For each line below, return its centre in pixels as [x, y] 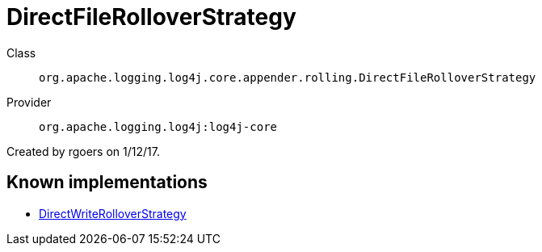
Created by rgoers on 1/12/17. [83, 151]
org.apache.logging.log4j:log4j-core [158, 126]
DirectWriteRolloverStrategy [113, 213]
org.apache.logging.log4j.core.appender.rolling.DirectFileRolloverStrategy [288, 77]
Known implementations [107, 183]
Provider [29, 102]
